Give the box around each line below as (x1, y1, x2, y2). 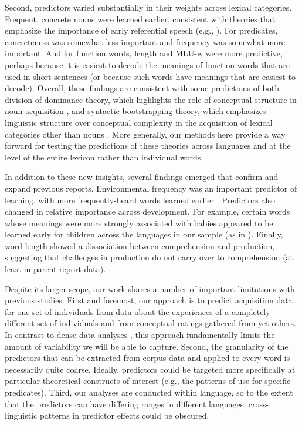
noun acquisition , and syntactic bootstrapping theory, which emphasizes (5, 105, 266, 117)
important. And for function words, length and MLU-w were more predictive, (5, 47, 283, 59)
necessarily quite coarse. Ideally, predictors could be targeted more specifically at (5, 363, 296, 375)
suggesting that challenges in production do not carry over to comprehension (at (5, 251, 294, 263)
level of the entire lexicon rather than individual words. (5, 150, 203, 163)
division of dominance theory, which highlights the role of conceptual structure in (5, 93, 297, 105)
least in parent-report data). (5, 263, 106, 275)
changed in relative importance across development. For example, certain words (5, 205, 290, 217)
